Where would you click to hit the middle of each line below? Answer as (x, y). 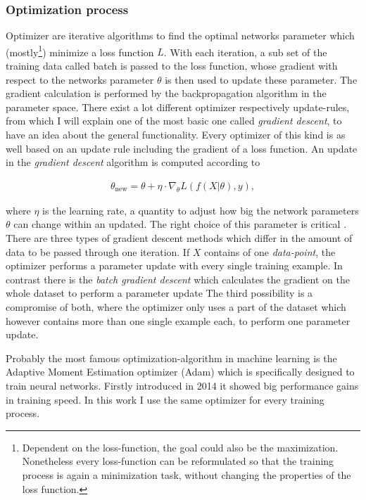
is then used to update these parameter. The (261, 79)
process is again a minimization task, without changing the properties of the (187, 474)
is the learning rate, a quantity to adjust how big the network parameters (201, 210)
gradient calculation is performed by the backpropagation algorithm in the (166, 93)
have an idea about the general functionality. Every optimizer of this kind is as (176, 135)
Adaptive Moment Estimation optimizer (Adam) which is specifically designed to (180, 372)
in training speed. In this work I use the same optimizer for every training (165, 399)
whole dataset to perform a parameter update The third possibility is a (159, 293)
